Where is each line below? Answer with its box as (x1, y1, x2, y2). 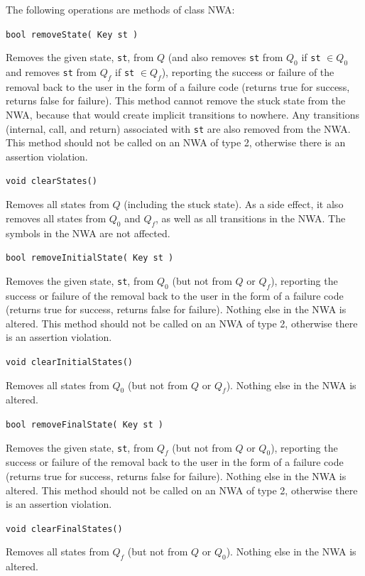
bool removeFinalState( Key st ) (6, 419, 163, 430)
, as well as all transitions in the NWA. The (156, 210, 346, 225)
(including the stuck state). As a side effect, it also (124, 197, 344, 212)
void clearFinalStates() (6, 523, 123, 534)
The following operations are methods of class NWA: (6, 2, 235, 16)
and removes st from (6, 65, 97, 80)
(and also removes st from (168, 50, 283, 65)
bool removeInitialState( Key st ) (6, 253, 174, 263)
